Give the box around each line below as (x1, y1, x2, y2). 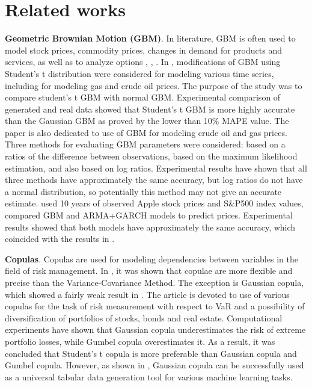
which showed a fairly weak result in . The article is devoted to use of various (5, 288, 290, 300)
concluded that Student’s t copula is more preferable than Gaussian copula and (5, 347, 297, 359)
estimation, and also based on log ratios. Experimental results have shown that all (5, 161, 307, 174)
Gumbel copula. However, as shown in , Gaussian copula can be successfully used (5, 359, 304, 371)
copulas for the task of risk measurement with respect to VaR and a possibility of (5, 300, 305, 312)
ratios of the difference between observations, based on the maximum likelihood (5, 150, 298, 163)
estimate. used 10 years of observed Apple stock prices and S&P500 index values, (5, 197, 304, 209)
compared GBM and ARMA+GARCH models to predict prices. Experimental (5, 209, 293, 221)
